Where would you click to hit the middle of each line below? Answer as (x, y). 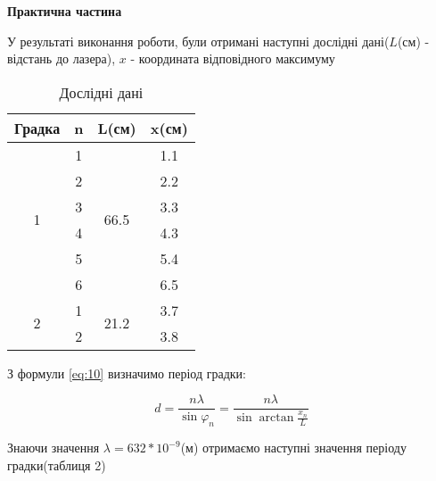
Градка (37, 128)
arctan (276, 418)
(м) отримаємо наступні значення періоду (293, 448)
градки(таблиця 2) (57, 464)
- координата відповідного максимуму (233, 58)
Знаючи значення (53, 448)
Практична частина (65, 11)
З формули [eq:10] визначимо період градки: (127, 373)
